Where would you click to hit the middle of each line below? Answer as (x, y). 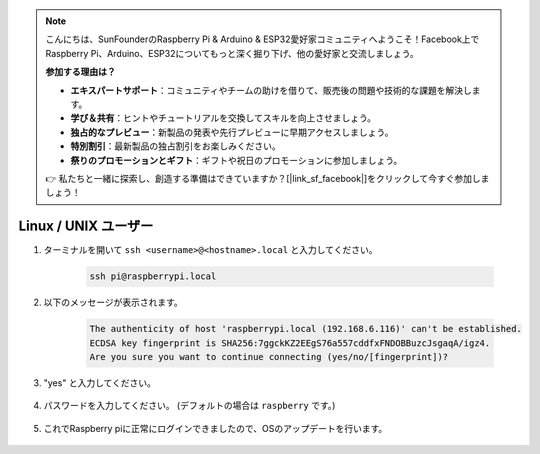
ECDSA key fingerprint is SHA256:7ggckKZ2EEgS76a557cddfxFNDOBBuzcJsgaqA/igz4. (290, 343)
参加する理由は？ (80, 72)
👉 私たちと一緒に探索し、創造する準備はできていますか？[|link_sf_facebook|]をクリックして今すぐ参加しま (267, 178)
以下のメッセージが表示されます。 (113, 302)
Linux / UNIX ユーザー (86, 226)
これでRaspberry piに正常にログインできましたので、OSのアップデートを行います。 (215, 428)
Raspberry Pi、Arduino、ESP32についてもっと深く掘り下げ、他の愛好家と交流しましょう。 (232, 53)
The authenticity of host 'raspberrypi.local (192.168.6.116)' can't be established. (305, 329)
